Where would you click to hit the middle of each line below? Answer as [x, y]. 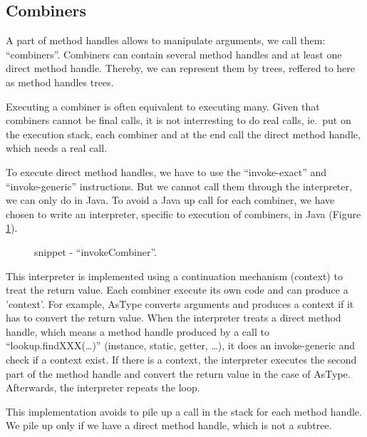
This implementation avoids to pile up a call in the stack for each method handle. [184, 411]
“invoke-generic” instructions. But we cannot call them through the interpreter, [179, 186]
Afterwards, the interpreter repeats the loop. [103, 387]
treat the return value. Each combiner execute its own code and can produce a [177, 290]
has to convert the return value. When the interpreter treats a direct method [174, 318]
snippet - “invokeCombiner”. [96, 251]
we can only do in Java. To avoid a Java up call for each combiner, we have [170, 200]
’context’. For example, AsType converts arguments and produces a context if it [180, 303]
